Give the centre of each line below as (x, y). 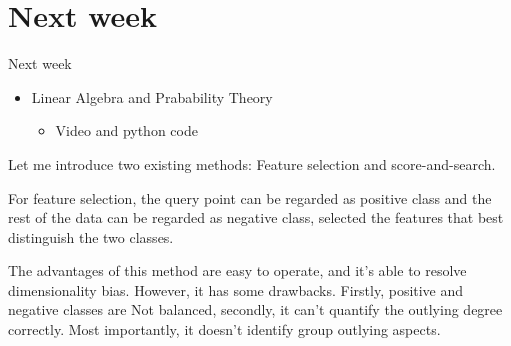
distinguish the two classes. (91, 236)
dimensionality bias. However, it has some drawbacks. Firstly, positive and (236, 289)
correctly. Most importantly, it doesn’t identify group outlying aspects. (224, 329)
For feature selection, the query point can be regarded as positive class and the (250, 197)
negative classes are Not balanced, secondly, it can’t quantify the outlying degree (255, 309)
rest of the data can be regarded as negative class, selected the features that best (256, 217)
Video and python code (126, 130)
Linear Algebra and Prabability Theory (152, 96)
